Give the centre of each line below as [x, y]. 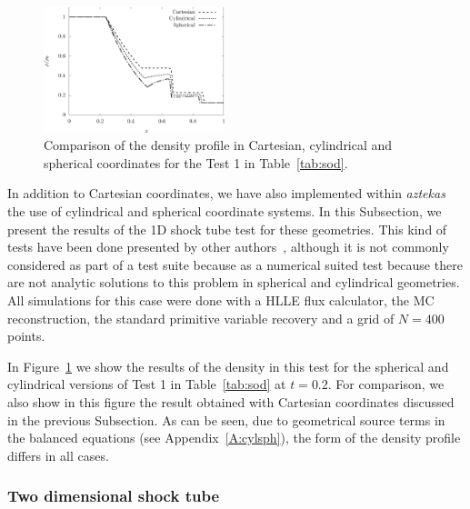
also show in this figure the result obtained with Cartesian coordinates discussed [231, 402]
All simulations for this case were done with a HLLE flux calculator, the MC [221, 300]
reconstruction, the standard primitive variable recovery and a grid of [201, 318]
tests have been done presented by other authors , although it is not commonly [228, 247]
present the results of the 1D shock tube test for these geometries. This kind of [227, 229]
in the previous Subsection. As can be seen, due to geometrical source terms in [226, 419]
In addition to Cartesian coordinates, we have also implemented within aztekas [226, 193]
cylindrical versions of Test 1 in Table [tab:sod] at [147, 384]
